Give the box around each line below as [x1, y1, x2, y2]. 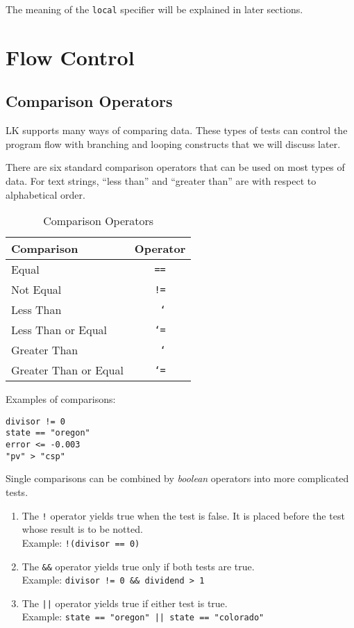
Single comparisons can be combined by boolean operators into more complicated [6, 471, 349, 486]
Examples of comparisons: [6, 392, 116, 406]
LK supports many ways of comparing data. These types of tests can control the [6, 123, 348, 138]
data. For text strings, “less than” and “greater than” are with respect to [6, 174, 317, 188]
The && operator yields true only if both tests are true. [22, 559, 255, 573]
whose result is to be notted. [22, 522, 143, 536]
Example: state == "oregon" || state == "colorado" [22, 609, 264, 624]
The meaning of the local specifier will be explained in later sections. [6, 2, 303, 16]
